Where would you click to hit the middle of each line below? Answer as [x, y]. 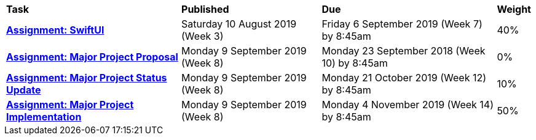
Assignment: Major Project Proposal [92, 57]
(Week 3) [203, 36]
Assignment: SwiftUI [55, 30]
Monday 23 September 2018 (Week [404, 51]
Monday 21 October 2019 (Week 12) [404, 78]
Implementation [44, 117]
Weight [514, 9]
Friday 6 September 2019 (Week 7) [402, 24]
